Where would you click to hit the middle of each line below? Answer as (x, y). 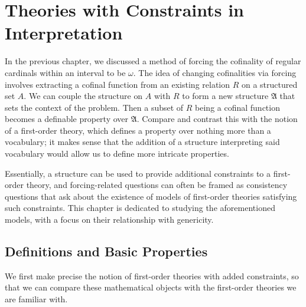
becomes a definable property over (67, 119)
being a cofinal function (237, 107)
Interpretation (64, 33)
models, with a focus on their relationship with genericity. (109, 219)
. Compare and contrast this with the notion (217, 119)
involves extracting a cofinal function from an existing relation (118, 84)
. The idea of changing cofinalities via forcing (215, 72)
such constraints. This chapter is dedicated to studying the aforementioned (140, 208)
